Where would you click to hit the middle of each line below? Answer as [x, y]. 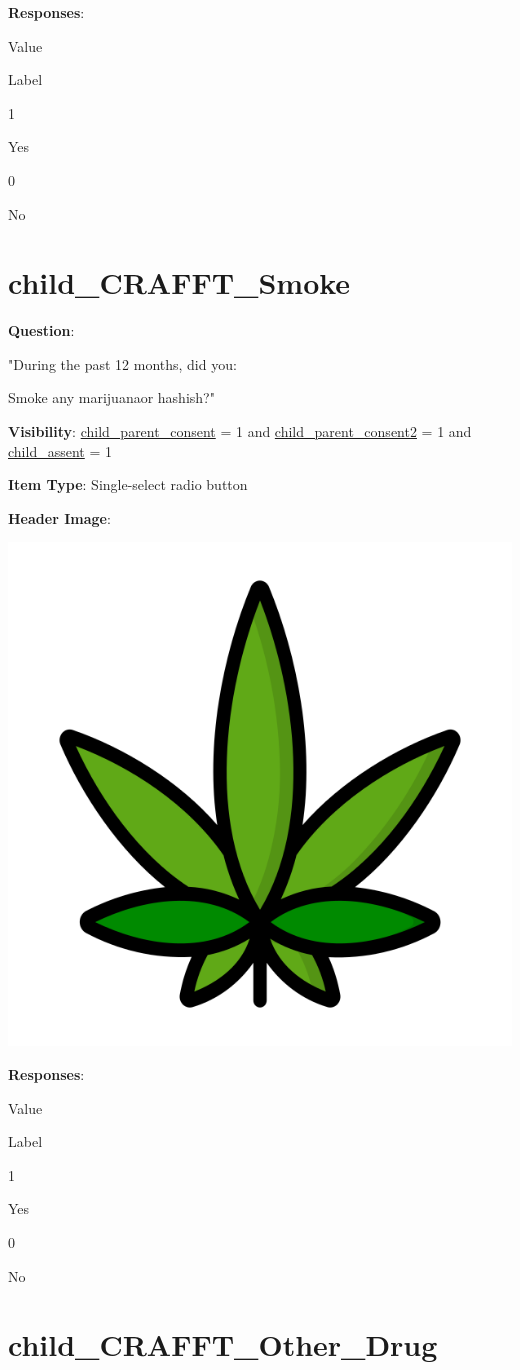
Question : [41, 330]
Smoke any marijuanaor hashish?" [111, 397]
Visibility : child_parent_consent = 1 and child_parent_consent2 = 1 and [240, 431]
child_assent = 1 [60, 450]
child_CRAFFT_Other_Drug [223, 1344]
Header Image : [59, 517]
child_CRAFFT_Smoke [179, 282]
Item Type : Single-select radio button [128, 484]
